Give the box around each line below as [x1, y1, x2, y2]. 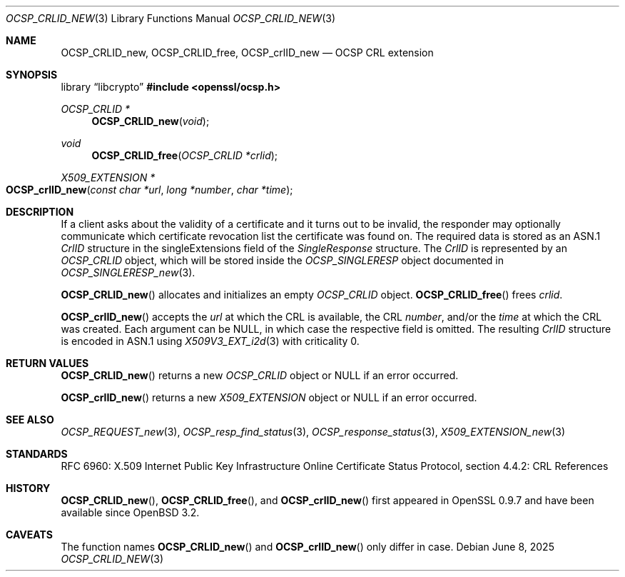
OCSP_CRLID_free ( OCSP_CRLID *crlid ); [91, 149, 278, 161]
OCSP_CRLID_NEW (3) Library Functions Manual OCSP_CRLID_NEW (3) [6, 12, 336, 24]
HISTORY [6, 482, 51, 494]
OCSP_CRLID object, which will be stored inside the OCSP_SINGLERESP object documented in [61, 254, 504, 266]
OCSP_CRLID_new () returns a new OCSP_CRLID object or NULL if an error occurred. [61, 369, 459, 381]
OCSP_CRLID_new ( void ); [91, 115, 210, 127]
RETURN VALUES [6, 357, 89, 369]
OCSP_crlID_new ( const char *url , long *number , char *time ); [6, 184, 293, 196]
